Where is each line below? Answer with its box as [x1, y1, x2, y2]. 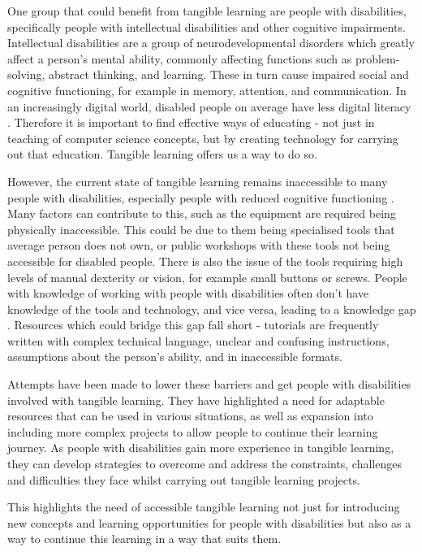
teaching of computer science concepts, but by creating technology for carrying [7, 129, 398, 146]
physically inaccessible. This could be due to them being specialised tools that [7, 220, 395, 237]
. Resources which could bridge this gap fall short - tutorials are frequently [7, 316, 379, 333]
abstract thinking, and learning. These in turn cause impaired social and [49, 66, 409, 83]
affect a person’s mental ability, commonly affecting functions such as [7, 50, 352, 67]
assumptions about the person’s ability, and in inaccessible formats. [7, 348, 342, 365]
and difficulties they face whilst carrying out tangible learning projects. [7, 471, 360, 488]
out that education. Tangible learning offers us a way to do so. [7, 146, 317, 163]
